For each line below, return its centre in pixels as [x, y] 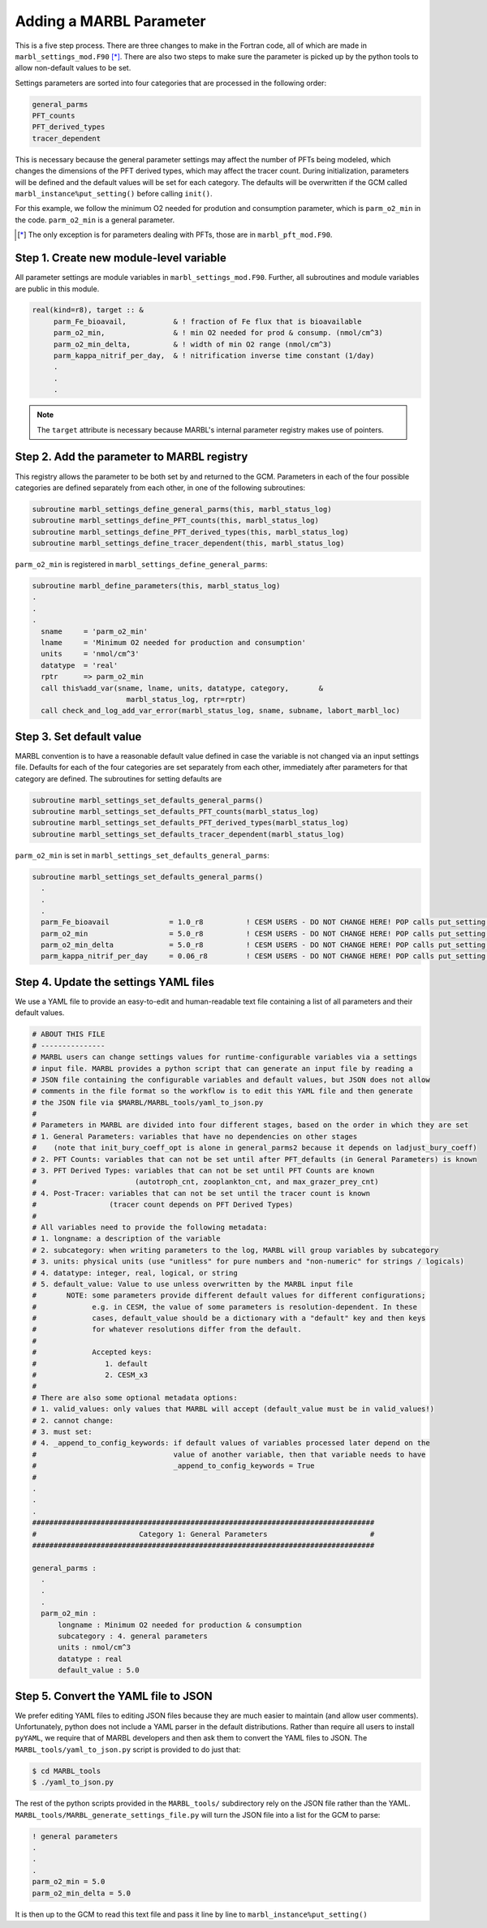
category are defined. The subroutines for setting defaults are [119, 778]
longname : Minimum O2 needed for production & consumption [180, 1625]
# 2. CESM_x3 [90, 1375]
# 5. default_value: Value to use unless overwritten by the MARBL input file [192, 1284]
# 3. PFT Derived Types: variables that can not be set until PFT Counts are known [203, 1171]
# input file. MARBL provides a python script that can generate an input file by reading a [222, 1068]
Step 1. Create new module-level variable [121, 258]
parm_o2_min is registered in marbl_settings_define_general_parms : [141, 565]
